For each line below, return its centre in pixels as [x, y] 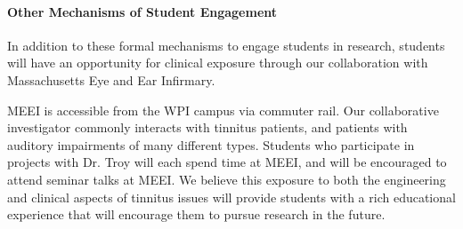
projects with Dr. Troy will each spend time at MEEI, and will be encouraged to [227, 162]
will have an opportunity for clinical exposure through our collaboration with [218, 63]
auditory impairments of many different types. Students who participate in [211, 144]
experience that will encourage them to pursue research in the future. [196, 214]
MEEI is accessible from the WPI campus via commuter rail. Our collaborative [223, 110]
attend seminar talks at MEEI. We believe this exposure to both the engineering [227, 179]
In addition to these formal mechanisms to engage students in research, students [226, 45]
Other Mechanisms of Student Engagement [142, 11]
